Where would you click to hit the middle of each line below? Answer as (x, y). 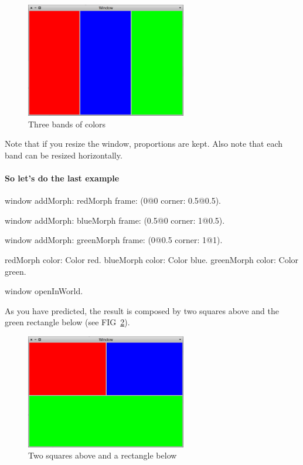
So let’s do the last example (62, 178)
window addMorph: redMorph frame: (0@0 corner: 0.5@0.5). (113, 201)
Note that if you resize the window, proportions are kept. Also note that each (144, 144)
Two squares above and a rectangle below (103, 455)
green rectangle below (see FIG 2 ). (67, 322)
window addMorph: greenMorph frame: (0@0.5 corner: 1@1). (114, 240)
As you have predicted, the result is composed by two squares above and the (142, 310)
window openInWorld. (44, 291)
